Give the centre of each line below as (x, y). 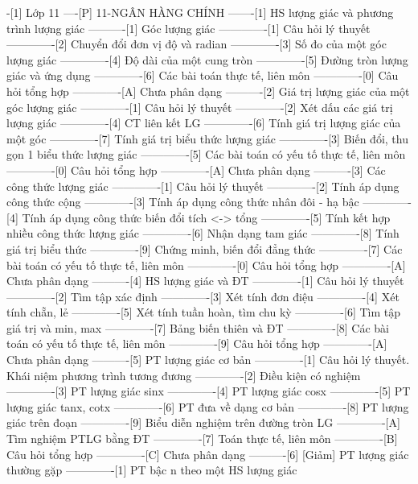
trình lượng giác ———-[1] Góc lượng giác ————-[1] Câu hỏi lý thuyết (189, 28)
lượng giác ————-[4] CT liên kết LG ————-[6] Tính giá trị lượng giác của (204, 123)
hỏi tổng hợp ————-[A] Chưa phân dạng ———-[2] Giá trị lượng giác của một (208, 91)
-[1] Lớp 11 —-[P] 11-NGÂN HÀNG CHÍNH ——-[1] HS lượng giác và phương (200, 12)
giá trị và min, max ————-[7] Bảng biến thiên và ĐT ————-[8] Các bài (198, 327)
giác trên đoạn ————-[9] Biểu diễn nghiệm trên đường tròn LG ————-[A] (203, 422)
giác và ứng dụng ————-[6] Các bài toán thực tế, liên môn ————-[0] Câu (203, 75)
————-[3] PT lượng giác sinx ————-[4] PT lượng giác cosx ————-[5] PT (209, 391)
